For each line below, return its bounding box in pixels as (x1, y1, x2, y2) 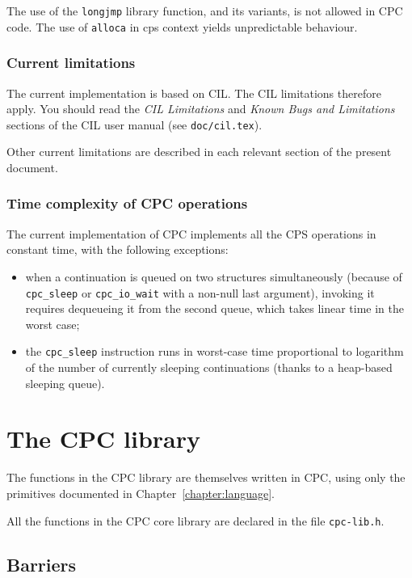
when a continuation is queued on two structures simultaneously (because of (25, 268, 402, 285)
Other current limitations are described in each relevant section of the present (6, 143, 392, 160)
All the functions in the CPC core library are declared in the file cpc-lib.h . (6, 512, 385, 529)
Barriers (6, 551, 77, 576)
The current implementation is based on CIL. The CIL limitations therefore (6, 84, 381, 101)
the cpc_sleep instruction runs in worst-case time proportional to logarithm (25, 343, 404, 360)
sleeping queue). (25, 374, 105, 391)
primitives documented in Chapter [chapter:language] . (6, 484, 275, 501)
